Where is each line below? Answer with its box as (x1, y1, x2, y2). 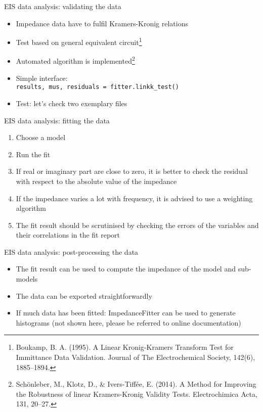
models (16, 273, 38, 284)
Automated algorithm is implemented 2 (16, 54, 135, 66)
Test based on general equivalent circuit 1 (16, 35, 142, 47)
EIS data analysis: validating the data (4, 1, 121, 11)
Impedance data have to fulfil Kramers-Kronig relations (16, 18, 189, 28)
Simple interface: (16, 72, 68, 83)
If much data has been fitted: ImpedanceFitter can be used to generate (16, 307, 236, 318)
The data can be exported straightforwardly (16, 290, 152, 301)
